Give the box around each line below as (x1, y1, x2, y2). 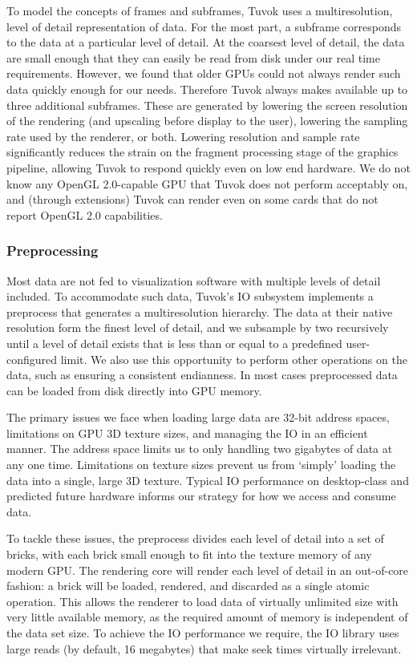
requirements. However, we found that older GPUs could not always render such (6, 65, 401, 82)
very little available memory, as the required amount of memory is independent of (6, 608, 408, 625)
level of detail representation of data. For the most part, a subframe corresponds (6, 18, 402, 34)
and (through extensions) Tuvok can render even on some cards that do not (6, 191, 379, 208)
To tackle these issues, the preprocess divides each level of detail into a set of (6, 530, 384, 547)
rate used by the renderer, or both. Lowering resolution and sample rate (6, 127, 360, 144)
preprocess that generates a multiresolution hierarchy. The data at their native (6, 303, 393, 320)
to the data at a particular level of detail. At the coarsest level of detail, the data (6, 34, 405, 51)
